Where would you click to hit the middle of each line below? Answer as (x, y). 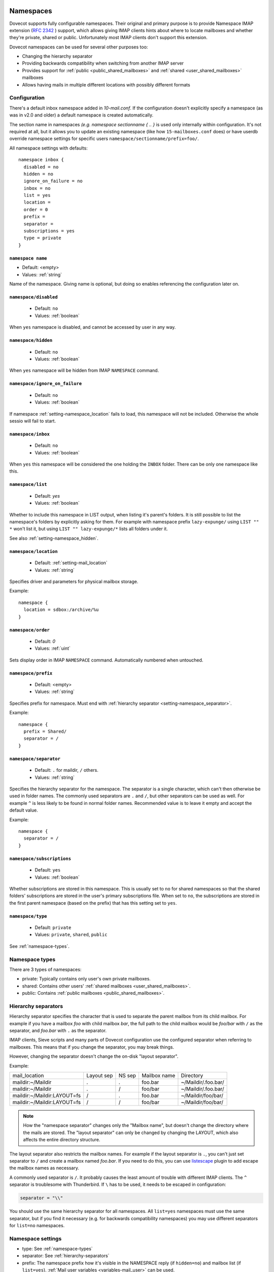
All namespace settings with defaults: (49, 148)
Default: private (53, 928)
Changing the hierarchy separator (57, 56)
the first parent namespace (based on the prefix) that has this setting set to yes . (93, 903)
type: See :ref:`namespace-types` (58, 1249)
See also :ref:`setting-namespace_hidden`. (54, 538)
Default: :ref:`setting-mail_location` (71, 563)
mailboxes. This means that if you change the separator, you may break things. (92, 1047)
